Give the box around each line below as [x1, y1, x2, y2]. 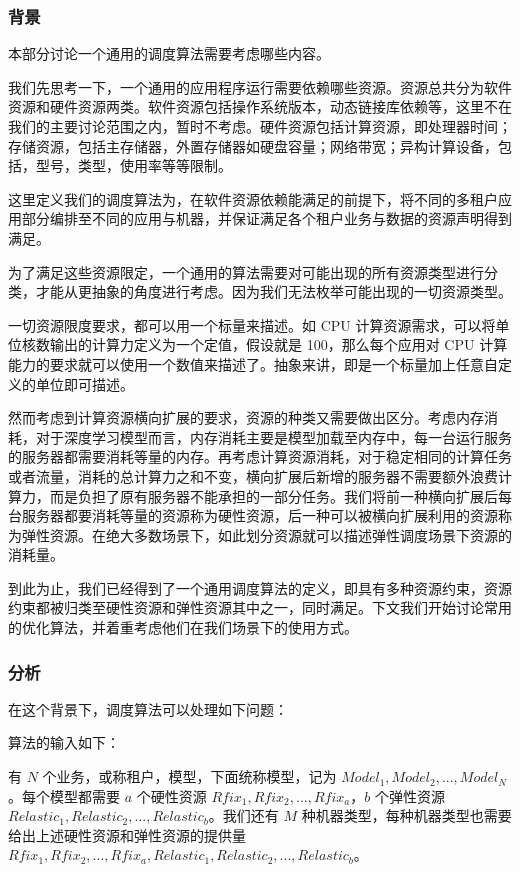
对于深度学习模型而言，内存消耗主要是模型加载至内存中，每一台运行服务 [35, 426, 512, 447]
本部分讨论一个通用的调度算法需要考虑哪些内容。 [8, 43, 330, 64]
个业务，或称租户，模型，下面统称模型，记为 [42, 766, 337, 787]
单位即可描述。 [35, 373, 134, 394]
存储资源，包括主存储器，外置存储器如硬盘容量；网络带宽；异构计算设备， [8, 135, 498, 156]
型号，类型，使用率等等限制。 [35, 155, 232, 176]
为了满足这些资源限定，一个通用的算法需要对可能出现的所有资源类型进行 [8, 261, 484, 282]
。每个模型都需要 [8, 785, 120, 806]
